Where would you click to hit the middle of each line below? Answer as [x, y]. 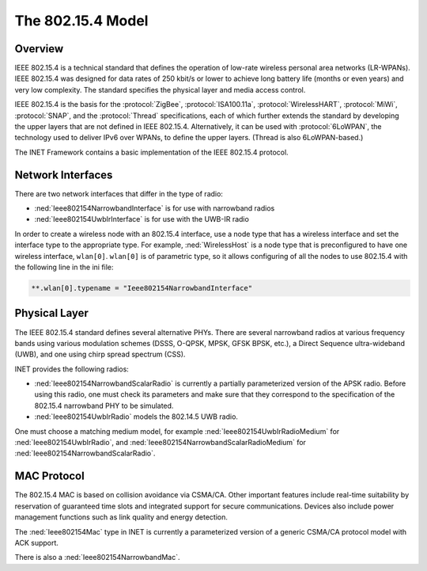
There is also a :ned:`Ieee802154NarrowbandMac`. [98, 558]
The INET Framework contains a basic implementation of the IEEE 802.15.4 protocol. [151, 152]
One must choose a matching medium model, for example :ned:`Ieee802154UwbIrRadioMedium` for [177, 431]
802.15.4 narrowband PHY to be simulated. [104, 405]
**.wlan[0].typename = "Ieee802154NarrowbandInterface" [142, 288]
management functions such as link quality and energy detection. [121, 517]
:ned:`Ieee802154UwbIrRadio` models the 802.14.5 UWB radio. [136, 417]
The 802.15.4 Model [81, 21]
